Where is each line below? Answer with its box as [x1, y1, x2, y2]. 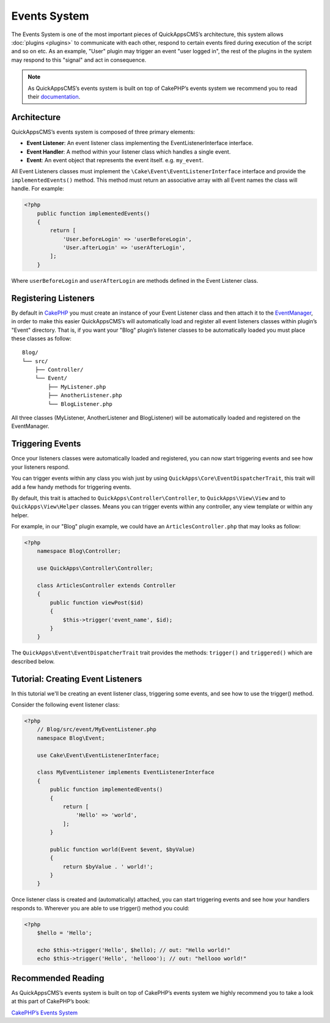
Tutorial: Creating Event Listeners [11, 673, 142, 684]
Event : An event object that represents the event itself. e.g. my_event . [26, 156, 204, 163]
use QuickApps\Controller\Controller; [37, 565, 153, 572]
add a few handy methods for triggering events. [11, 483, 131, 490]
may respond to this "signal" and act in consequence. [11, 56, 147, 64]
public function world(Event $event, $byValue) [50, 845, 196, 853]
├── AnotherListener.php [48, 392, 122, 399]
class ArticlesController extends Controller [37, 582, 176, 589]
